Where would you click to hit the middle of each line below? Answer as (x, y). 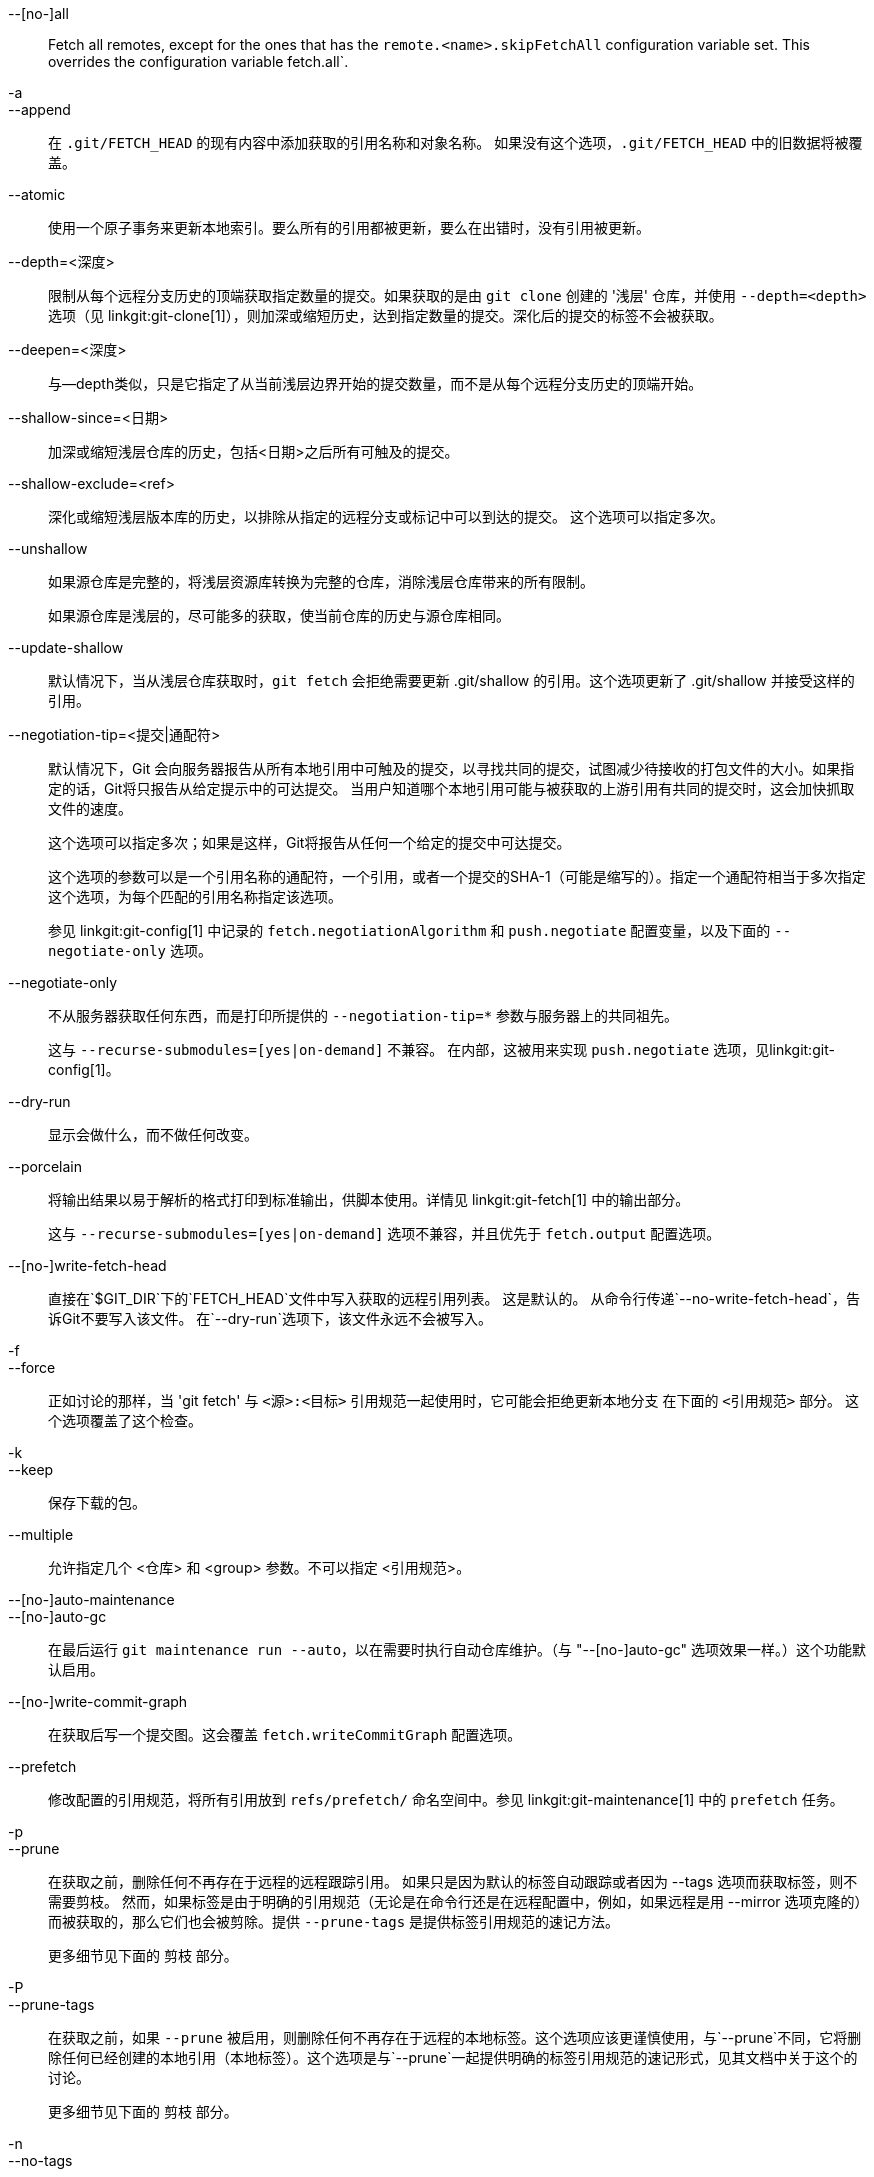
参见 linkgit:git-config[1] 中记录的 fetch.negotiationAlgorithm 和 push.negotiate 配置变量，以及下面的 (409, 930)
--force (32, 1367)
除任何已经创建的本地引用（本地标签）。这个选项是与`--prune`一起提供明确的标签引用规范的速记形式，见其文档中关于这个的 (453, 2057)
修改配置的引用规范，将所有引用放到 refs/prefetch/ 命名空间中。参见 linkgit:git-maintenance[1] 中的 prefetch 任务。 (446, 1799)
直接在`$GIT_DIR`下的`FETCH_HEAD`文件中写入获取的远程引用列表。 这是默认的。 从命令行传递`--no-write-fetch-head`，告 (454, 1298)
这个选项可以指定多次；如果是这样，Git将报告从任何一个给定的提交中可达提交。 (309, 842)
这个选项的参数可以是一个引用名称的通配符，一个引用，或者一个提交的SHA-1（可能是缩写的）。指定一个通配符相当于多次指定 (457, 876)
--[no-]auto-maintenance (91, 1599)
